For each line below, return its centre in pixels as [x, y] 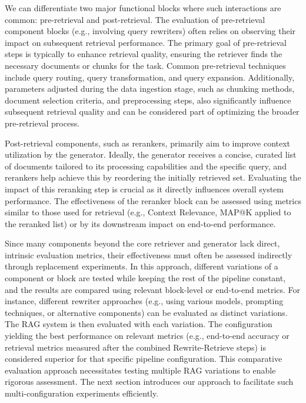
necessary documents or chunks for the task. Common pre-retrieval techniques [145, 65]
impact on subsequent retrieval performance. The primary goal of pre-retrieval [146, 42]
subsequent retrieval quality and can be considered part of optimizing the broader [152, 111]
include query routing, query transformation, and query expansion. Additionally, [150, 77]
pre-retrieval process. [42, 123]
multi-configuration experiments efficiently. [82, 393]
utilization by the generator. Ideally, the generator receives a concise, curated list [151, 154]
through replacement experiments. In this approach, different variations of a [142, 266]
